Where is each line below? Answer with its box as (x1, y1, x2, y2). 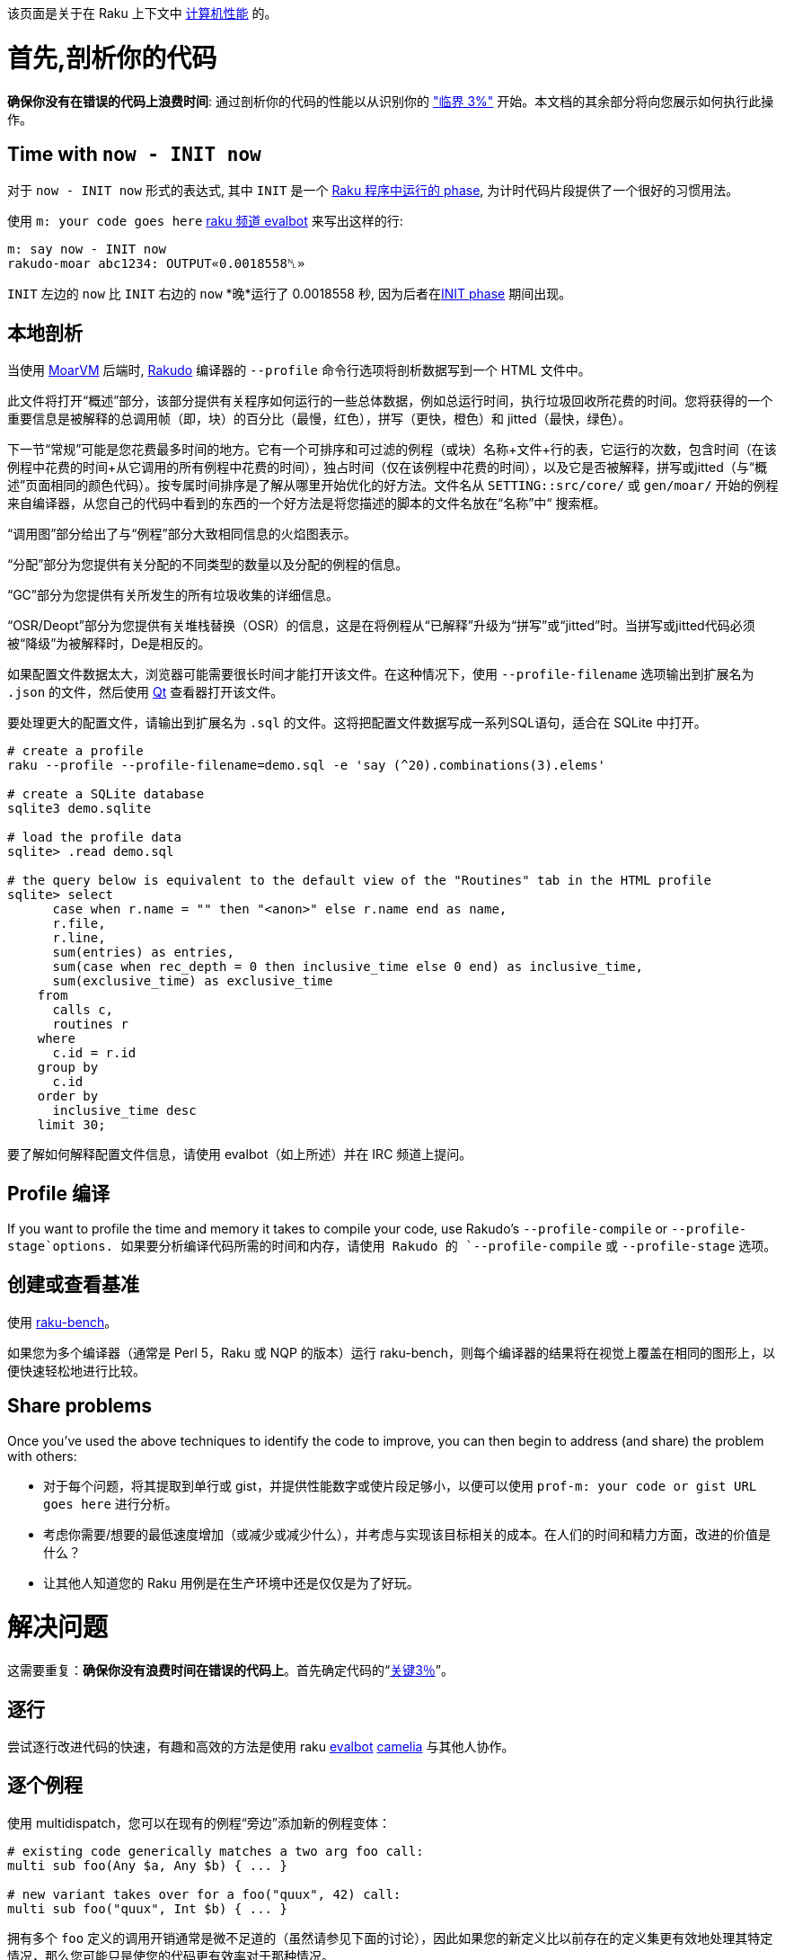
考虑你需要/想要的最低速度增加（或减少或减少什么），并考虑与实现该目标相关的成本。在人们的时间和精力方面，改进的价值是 (43, 1526, 772, 1542)
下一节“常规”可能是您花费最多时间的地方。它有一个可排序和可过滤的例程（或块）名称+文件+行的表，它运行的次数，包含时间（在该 (7, 441, 777, 458)
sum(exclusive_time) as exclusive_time (52, 974, 333, 989)
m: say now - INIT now (7, 242, 167, 257)
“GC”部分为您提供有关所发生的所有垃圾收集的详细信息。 (7, 587, 340, 603)
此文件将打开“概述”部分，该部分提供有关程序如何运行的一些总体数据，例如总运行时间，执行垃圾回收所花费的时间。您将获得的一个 (7, 393, 773, 409)
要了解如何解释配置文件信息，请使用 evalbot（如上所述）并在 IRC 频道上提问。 (7, 1146, 472, 1163)
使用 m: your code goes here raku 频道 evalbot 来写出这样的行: (7, 213, 403, 229)
